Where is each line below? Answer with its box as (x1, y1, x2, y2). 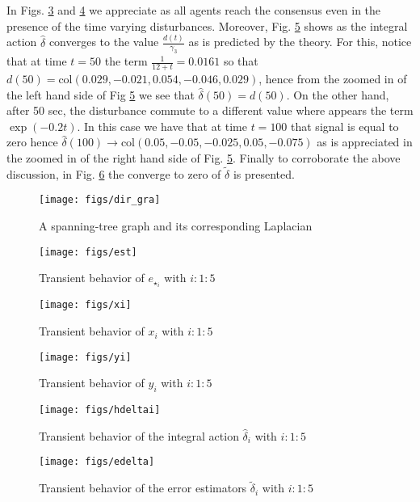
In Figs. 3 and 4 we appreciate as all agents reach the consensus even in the (6, 2, 381, 18)
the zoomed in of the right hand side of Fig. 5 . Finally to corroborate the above (6, 150, 401, 167)
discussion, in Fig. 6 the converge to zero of (6, 165, 221, 182)
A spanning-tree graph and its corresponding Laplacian (39, 217, 313, 234)
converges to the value (48, 33, 159, 50)
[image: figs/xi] (39, 299, 132, 311)
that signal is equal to (291, 117, 399, 134)
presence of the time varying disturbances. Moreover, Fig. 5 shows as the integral (6, 17, 408, 34)
